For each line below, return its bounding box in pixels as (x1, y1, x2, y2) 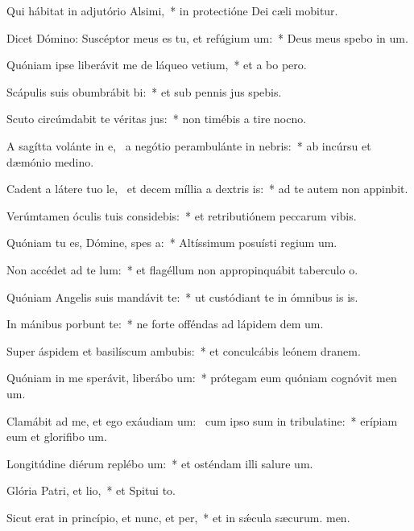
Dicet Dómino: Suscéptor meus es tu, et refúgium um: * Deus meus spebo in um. (6, 29, 408, 46)
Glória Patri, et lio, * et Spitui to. (6, 482, 176, 499)
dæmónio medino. (6, 153, 94, 170)
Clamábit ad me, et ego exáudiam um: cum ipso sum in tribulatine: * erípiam (6, 412, 398, 429)
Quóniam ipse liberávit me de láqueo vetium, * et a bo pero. (6, 56, 307, 73)
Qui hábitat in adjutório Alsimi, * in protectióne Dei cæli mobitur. (6, 2, 338, 19)
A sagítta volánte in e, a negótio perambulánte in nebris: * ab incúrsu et (6, 137, 371, 154)
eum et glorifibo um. (6, 428, 107, 445)
